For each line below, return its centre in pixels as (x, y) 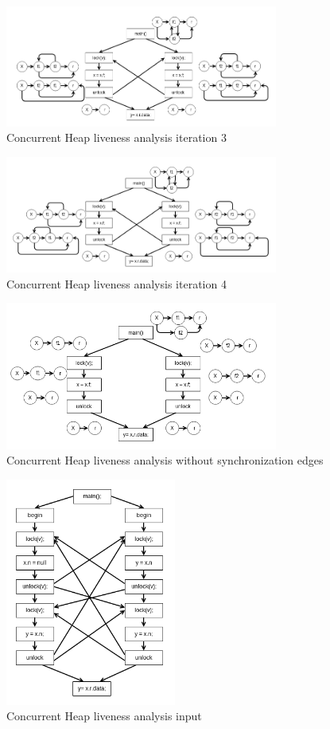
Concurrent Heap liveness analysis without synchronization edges (165, 460)
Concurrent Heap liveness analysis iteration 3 (116, 137)
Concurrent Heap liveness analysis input (104, 716)
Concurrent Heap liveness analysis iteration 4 (116, 283)
